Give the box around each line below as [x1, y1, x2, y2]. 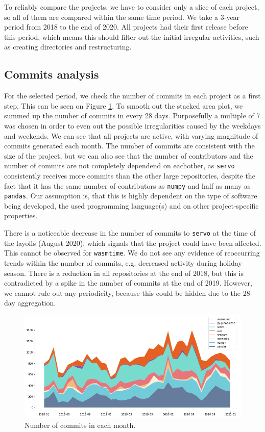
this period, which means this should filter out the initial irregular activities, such [4, 31, 259, 42]
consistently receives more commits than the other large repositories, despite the [4, 170, 255, 181]
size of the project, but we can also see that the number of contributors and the [4, 150, 253, 161]
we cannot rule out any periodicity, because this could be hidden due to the [4, 287, 241, 298]
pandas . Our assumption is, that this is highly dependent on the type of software [4, 190, 257, 201]
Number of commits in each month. [25, 420, 136, 430]
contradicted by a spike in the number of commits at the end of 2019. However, [4, 277, 252, 288]
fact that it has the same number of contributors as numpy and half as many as [4, 180, 251, 191]
